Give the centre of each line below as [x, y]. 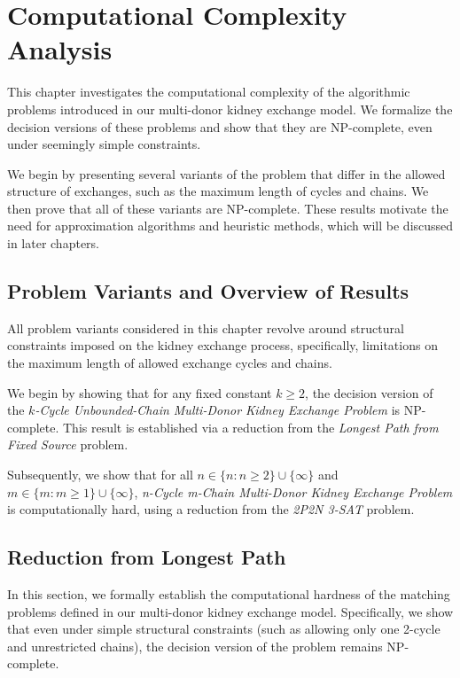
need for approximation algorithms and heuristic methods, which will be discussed [230, 226]
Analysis [60, 49]
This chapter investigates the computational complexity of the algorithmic [209, 92]
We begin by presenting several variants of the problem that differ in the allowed [226, 173]
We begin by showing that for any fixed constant [140, 392]
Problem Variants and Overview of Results [208, 291]
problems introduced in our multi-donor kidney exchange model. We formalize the [230, 109]
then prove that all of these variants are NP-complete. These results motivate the [228, 208]
